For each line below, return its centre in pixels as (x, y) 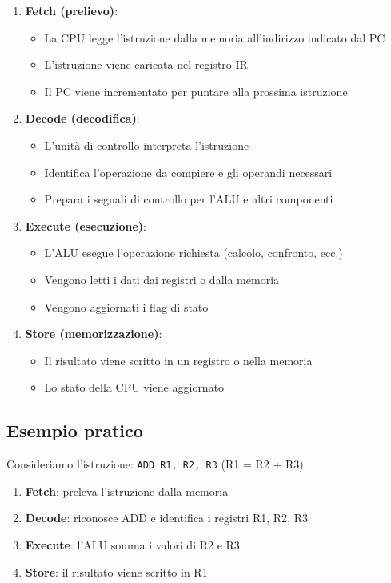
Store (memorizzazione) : (94, 334)
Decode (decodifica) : (82, 118)
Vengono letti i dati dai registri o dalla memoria (162, 279)
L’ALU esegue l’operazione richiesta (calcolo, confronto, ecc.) (194, 253)
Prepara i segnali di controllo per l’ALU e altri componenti (189, 199)
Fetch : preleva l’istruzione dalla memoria (127, 491)
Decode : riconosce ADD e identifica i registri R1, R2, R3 (166, 518)
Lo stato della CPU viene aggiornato (134, 387)
